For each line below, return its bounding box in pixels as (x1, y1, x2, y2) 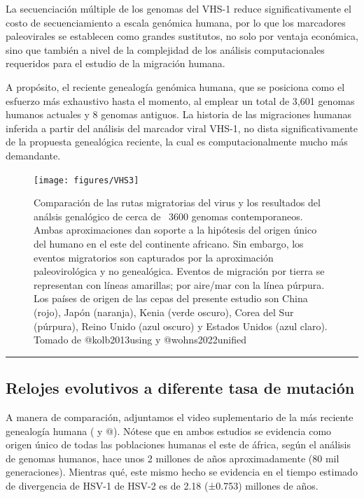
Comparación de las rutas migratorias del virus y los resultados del (34, 195, 321, 210)
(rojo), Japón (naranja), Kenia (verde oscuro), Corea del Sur (34, 304, 294, 319)
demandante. (6, 148, 61, 162)
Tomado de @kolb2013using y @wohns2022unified (34, 332, 246, 347)
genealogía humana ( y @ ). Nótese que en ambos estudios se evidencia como (6, 423, 332, 438)
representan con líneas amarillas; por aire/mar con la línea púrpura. (34, 277, 325, 292)
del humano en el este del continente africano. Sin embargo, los (34, 236, 304, 250)
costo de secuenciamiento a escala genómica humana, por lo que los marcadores (6, 15, 346, 29)
